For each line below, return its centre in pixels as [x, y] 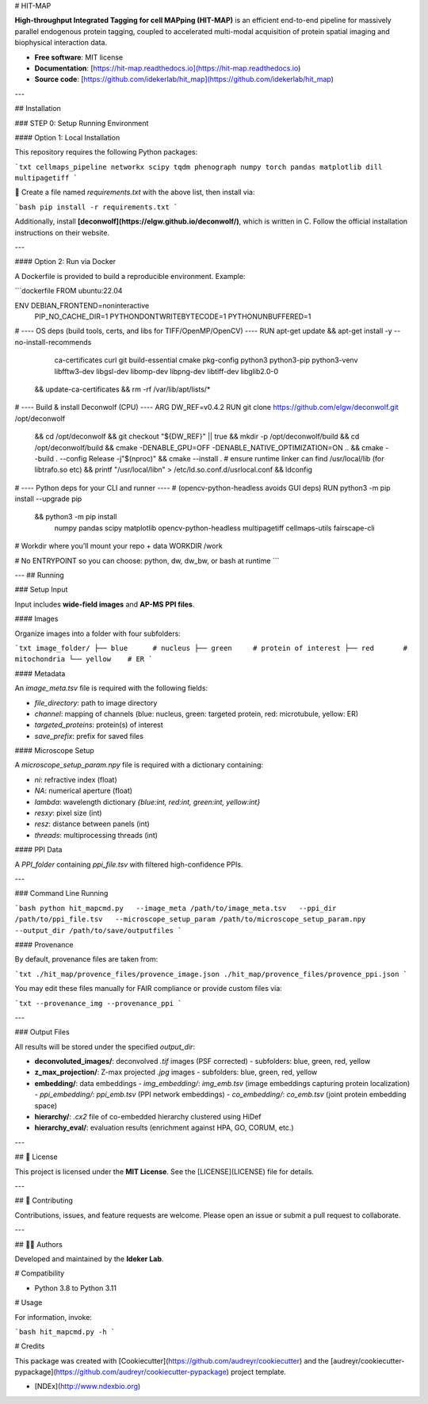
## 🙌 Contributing [44, 1200]
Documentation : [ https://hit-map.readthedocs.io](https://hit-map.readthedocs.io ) [168, 68]
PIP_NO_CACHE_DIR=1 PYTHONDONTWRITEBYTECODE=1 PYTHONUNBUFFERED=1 [173, 316]
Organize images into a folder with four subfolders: [98, 633]
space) [46, 1105]
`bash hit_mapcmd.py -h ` [65, 1331]
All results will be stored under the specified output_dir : [105, 1046]
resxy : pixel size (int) [68, 813]
